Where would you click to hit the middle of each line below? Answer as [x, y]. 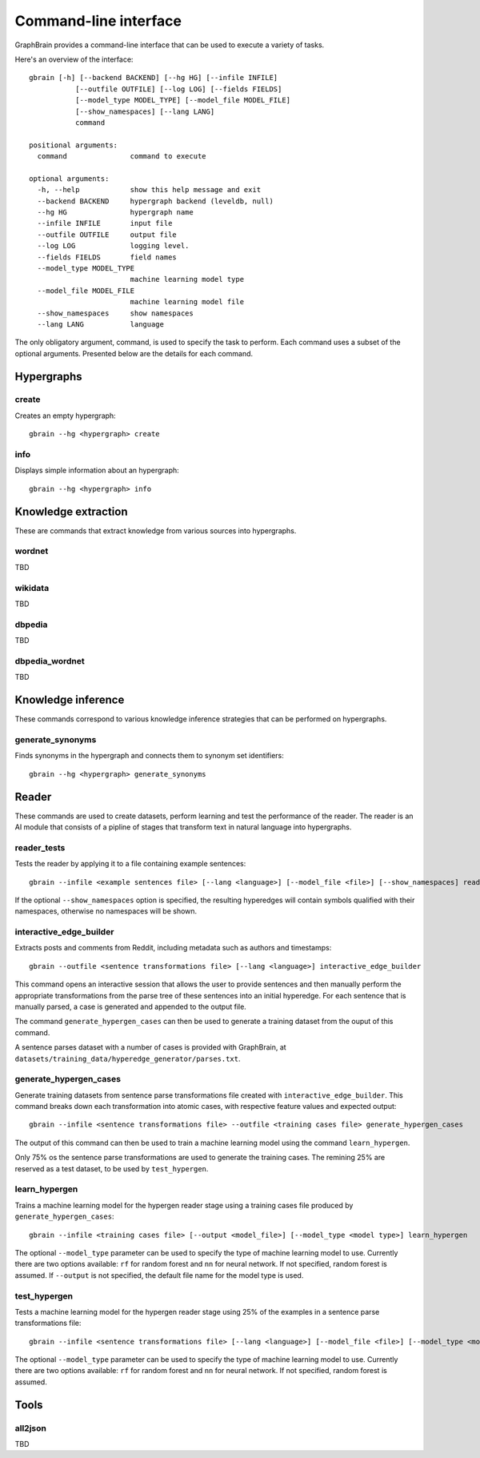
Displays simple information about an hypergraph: [97, 470]
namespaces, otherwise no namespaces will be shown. [106, 911]
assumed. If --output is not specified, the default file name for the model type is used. [159, 1275]
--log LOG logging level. [113, 246]
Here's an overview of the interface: [74, 59]
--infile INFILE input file [105, 223]
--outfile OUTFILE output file [107, 235]
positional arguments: [74, 145]
